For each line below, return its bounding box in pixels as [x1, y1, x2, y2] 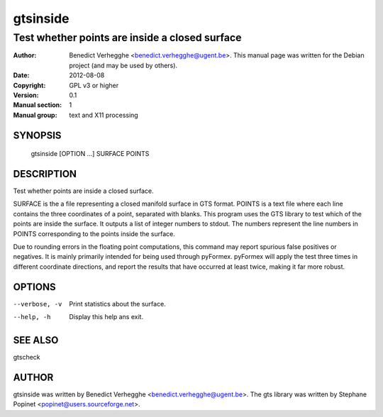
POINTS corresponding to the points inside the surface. [13, 229, 175, 238]
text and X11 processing [69, 111, 138, 119]
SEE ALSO [13, 334, 59, 346]
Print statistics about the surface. [69, 299, 166, 308]
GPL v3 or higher [69, 81, 119, 89]
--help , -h [13, 313, 51, 321]
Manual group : [13, 111, 57, 119]
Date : [13, 71, 30, 79]
